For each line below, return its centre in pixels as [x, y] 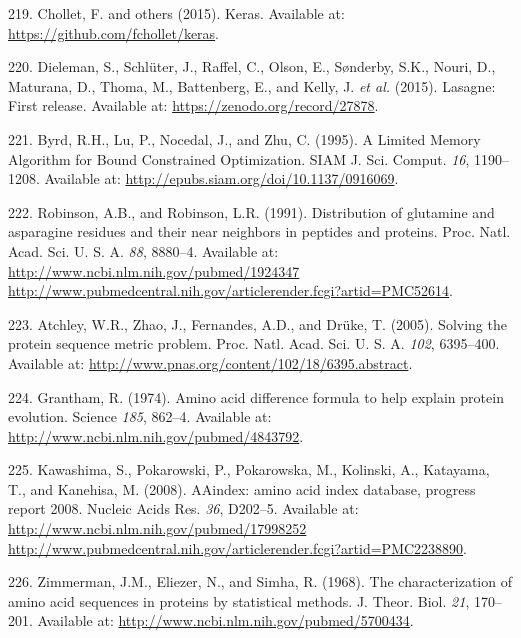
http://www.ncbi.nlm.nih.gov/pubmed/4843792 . [156, 435]
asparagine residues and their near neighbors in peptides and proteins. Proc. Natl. [259, 231]
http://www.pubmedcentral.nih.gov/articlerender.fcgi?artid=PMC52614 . [230, 290]
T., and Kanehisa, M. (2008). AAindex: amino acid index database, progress [242, 488]
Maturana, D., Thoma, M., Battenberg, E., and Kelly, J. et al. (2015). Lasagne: [252, 85]
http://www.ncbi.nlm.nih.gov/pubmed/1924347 [154, 270]
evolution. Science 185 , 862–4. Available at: [140, 416]
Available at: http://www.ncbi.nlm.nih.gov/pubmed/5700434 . [225, 620]
